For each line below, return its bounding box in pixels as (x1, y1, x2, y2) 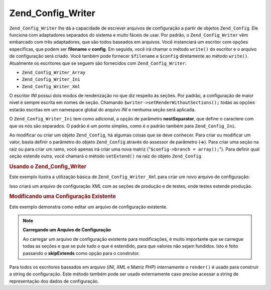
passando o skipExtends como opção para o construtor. (23, 250, 140, 256)
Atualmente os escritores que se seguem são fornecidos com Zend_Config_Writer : (9, 60, 187, 66)
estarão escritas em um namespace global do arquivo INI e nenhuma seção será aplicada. (9, 106, 196, 112)
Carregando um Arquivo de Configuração (23, 227, 111, 233)
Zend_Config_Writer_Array (22, 69, 86, 75)
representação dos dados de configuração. (9, 278, 99, 284)
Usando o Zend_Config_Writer (9, 163, 86, 170)
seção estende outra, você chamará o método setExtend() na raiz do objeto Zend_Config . (9, 153, 203, 159)
